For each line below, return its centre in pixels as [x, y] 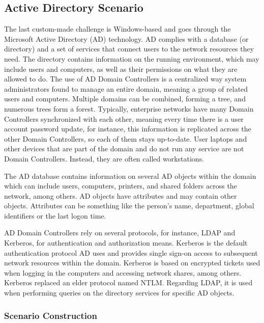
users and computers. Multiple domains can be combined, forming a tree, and [125, 99]
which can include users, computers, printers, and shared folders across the [121, 186]
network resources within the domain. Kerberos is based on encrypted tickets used [132, 263]
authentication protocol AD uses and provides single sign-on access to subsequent [131, 252]
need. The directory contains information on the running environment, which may [132, 58]
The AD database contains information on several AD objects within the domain [130, 176]
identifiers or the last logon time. [55, 215]
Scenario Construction [51, 315]
